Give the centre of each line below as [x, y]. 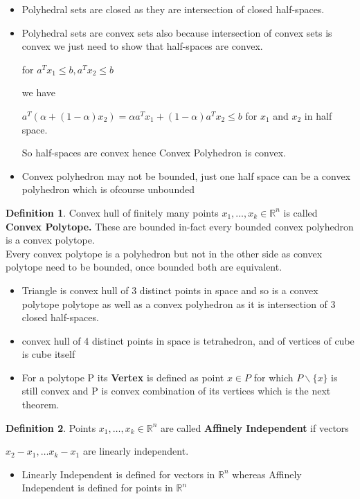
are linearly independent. [136, 451]
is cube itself [48, 354]
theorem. [40, 405]
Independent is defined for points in [97, 488]
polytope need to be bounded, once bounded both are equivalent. [144, 267]
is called [300, 212]
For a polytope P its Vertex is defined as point [123, 377]
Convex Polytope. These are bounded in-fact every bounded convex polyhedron [180, 226]
